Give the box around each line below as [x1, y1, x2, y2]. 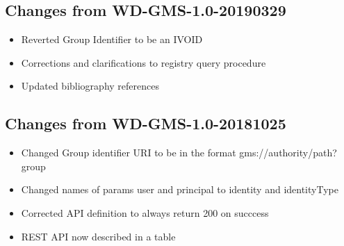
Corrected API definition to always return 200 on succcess [21, 205, 269, 220]
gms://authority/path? [239, 145, 337, 160]
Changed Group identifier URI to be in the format [21, 145, 236, 160]
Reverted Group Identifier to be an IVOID [21, 32, 203, 47]
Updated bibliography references [21, 79, 159, 93]
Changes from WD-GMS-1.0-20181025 [5, 113, 286, 134]
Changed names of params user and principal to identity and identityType [21, 182, 338, 197]
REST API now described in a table [21, 229, 176, 243]
